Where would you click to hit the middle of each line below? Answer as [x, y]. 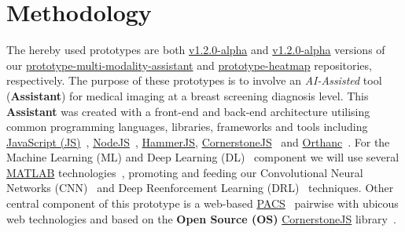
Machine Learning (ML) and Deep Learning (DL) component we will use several [203, 157]
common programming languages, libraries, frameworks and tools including [187, 127]
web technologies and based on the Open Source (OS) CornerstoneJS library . [201, 218]
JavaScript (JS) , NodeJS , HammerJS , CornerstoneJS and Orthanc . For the [198, 141]
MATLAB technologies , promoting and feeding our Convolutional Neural [185, 172]
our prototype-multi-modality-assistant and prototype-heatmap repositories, [189, 65]
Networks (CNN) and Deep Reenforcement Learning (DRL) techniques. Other [200, 188]
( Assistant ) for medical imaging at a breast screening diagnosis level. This [188, 95]
